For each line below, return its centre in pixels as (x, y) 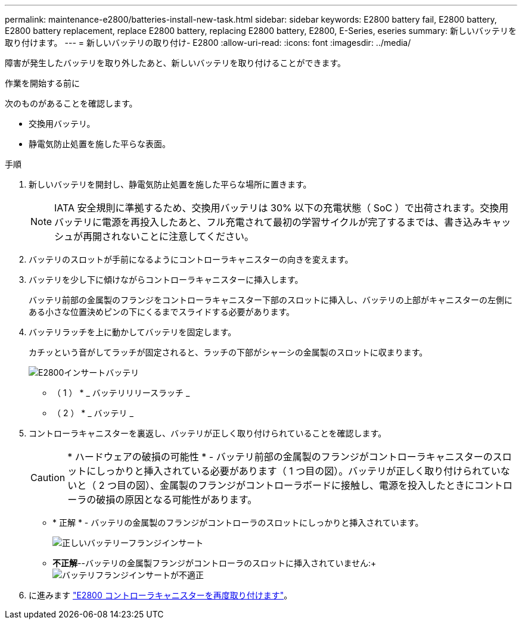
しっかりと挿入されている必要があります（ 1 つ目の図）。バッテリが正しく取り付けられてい (298, 471)
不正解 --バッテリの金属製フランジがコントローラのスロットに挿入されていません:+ (215, 563)
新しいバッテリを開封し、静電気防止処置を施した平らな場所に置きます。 (170, 184)
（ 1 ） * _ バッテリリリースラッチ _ (121, 393)
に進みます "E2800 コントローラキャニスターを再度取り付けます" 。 (161, 595)
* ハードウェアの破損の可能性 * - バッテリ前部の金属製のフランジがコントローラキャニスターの (280, 457)
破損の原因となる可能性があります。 (177, 500)
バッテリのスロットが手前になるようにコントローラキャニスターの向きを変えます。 (191, 259)
